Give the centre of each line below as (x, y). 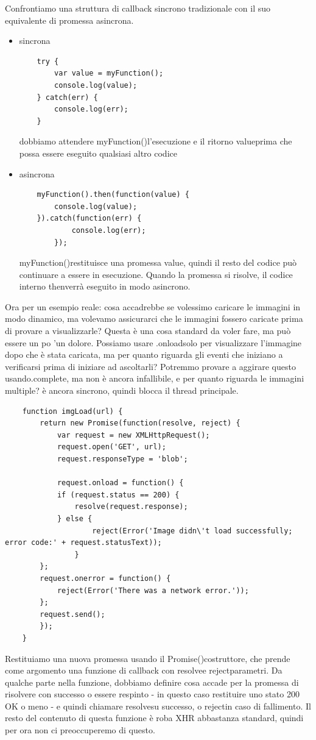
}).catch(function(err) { (89, 219)
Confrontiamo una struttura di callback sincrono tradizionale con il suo (138, 8)
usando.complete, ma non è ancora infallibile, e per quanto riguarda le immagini (155, 378)
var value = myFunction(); (109, 73)
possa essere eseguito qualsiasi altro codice (98, 153)
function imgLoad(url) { (72, 411)
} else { (75, 518)
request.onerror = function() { (105, 578)
